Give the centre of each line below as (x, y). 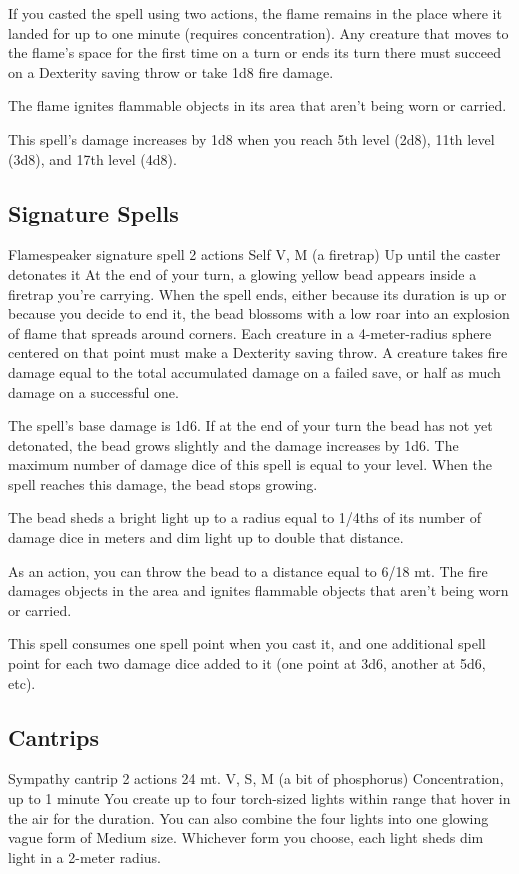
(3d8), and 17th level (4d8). (92, 158)
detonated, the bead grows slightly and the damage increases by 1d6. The (233, 444)
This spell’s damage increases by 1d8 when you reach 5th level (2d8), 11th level (251, 138)
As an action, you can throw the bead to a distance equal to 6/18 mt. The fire (248, 570)
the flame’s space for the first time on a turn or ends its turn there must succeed (255, 52)
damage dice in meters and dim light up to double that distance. (206, 537)
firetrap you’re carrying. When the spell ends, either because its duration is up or (257, 293)
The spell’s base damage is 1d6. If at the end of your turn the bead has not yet (250, 425)
